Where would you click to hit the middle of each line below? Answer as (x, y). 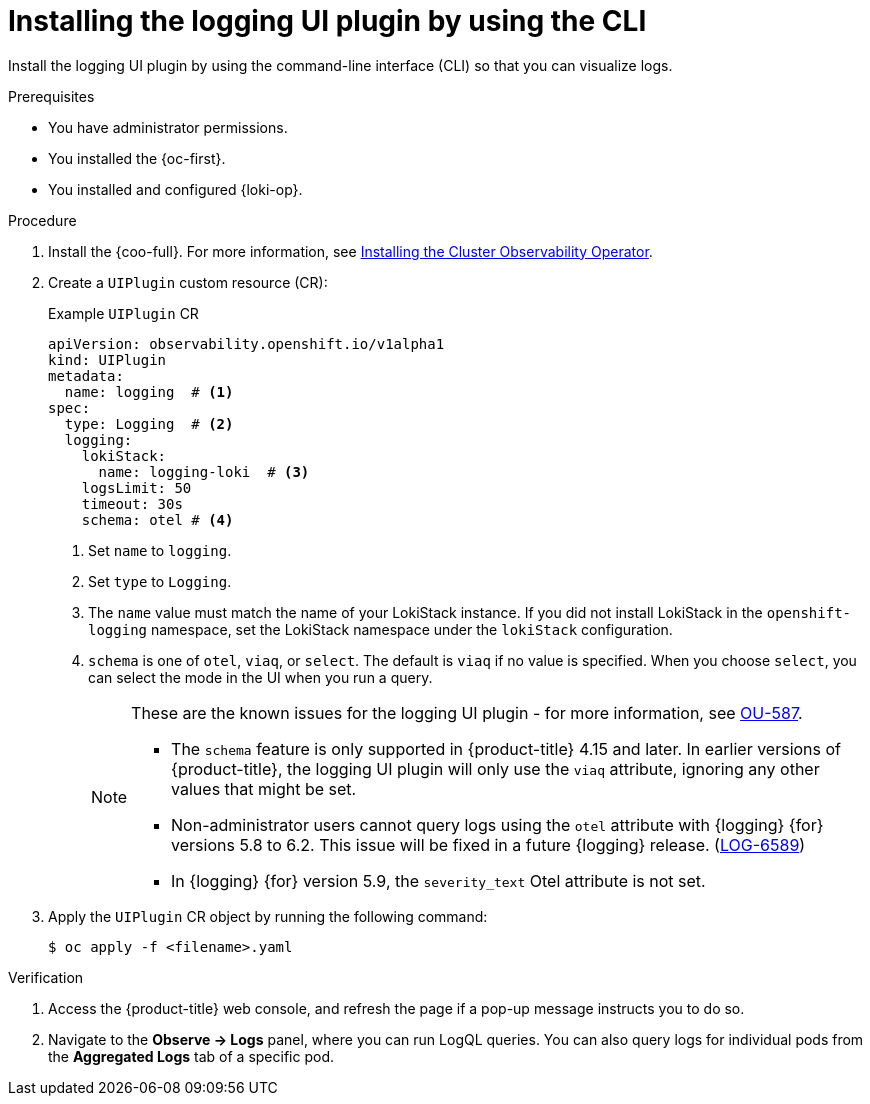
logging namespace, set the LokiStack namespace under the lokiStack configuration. (380, 629)
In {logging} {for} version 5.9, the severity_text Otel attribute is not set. (438, 880)
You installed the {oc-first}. (137, 158)
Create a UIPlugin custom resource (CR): (188, 282)
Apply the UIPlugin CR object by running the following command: (268, 916)
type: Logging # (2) (149, 423)
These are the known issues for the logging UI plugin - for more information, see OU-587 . (467, 712)
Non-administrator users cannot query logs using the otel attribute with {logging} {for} (497, 824)
